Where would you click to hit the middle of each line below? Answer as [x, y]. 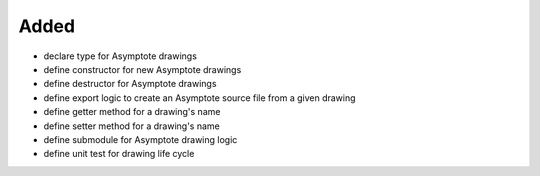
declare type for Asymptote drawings [120, 56]
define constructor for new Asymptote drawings [142, 69]
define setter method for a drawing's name [131, 126]
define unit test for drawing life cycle [119, 154]
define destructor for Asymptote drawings [130, 84]
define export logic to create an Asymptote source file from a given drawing [199, 97]
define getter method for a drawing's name [132, 112]
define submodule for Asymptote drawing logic [140, 139]
